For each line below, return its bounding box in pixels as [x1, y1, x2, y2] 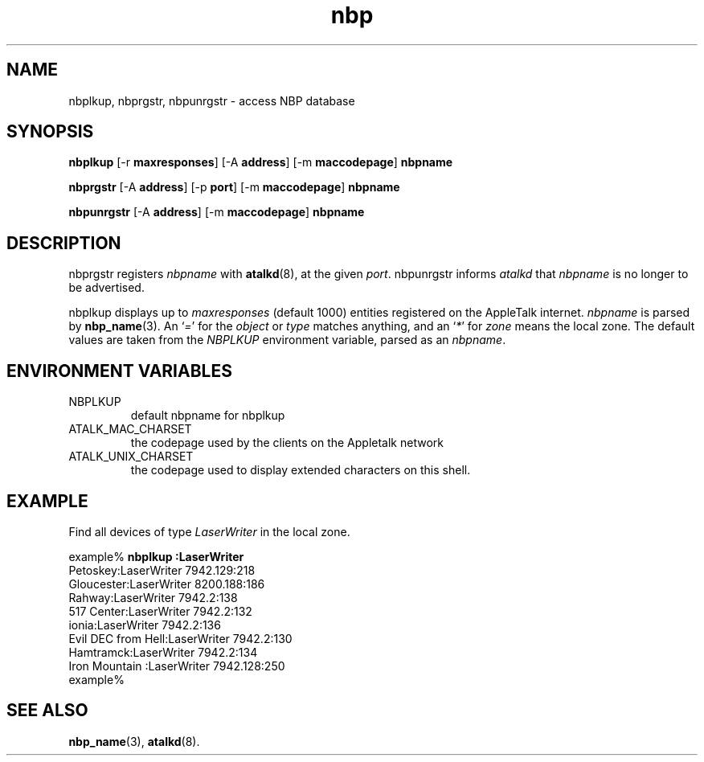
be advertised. [68, 281, 145, 295]
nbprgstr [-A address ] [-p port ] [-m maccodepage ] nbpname [68, 180, 400, 195]
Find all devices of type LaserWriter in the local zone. [68, 524, 350, 539]
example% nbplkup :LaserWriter [68, 549, 244, 563]
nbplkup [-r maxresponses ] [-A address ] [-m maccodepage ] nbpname [68, 155, 453, 170]
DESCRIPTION [6, 232, 121, 253]
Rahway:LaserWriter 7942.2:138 [68, 590, 238, 604]
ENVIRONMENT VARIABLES [6, 360, 232, 381]
